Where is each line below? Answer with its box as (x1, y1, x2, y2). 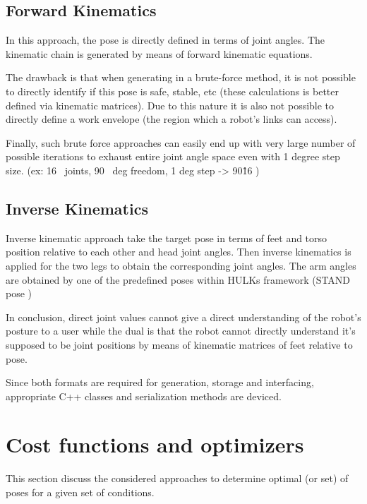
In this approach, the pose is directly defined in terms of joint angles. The (6, 32, 325, 47)
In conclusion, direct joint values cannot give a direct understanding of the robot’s (6, 309, 361, 324)
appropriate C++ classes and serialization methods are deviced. (6, 388, 282, 403)
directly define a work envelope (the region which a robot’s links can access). (6, 112, 337, 126)
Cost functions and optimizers (6, 430, 304, 459)
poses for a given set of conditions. (6, 485, 155, 499)
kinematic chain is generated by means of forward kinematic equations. (6, 46, 313, 61)
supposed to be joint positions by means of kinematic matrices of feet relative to (6, 337, 353, 352)
